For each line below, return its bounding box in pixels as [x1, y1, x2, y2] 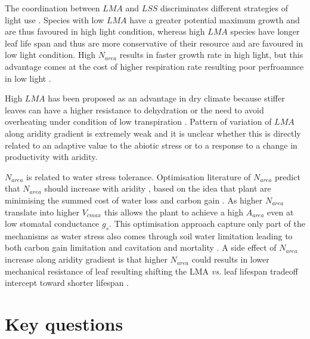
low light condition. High [5, 48, 96, 61]
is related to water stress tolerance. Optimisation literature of [26, 170, 251, 183]
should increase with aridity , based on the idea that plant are [44, 182, 271, 195]
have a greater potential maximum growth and [129, 13, 300, 26]
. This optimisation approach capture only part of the [109, 217, 306, 230]
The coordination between [5, 2, 100, 14]
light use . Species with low [5, 13, 104, 26]
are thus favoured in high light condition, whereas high [5, 25, 205, 38]
